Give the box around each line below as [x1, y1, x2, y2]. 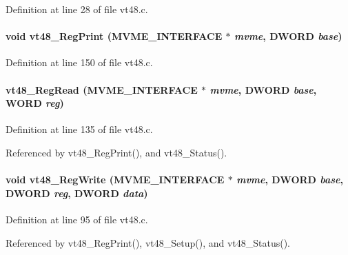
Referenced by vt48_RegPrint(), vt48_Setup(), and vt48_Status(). [6, 235, 291, 249]
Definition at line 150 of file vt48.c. [6, 55, 153, 70]
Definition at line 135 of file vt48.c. [6, 122, 153, 136]
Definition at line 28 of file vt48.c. [6, 2, 148, 16]
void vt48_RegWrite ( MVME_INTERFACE [6, 172, 225, 187]
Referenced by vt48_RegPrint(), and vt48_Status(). [6, 145, 227, 159]
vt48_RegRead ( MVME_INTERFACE [6, 82, 198, 96]
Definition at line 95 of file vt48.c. [6, 212, 148, 226]
